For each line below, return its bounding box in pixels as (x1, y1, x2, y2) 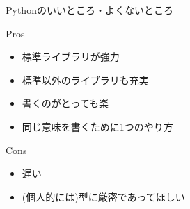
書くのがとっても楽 (22, 96, 109, 110)
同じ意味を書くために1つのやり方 (22, 119, 173, 133)
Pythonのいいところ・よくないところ (6, 3, 173, 17)
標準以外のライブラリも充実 (22, 72, 149, 87)
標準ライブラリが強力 (22, 49, 120, 64)
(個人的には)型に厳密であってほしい (22, 189, 185, 203)
